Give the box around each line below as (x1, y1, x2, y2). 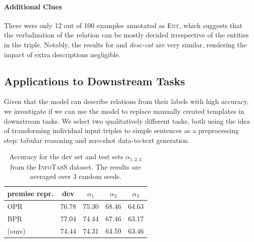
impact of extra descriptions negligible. (4, 49, 121, 59)
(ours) (7, 225, 26, 236)
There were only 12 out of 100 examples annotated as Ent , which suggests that (4, 20, 243, 30)
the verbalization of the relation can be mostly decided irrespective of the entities (4, 30, 249, 40)
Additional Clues (4, 1, 62, 11)
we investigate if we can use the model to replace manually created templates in (4, 105, 245, 116)
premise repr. (7, 188, 54, 198)
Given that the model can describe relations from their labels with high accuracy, (4, 96, 249, 106)
